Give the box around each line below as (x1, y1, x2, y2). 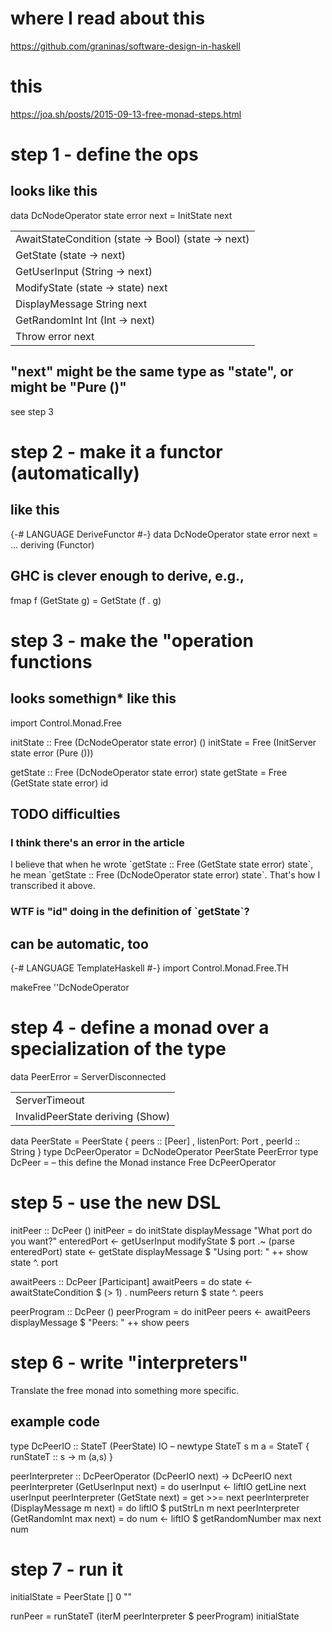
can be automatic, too (10, 935, 149, 952)
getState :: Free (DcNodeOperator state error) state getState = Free (10, 766, 288, 778)
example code (10, 1413, 100, 1431)
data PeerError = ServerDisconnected (10, 1070, 167, 1082)
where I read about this (10, 7, 206, 30)
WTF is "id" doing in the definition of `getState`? (10, 905, 250, 919)
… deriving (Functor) (10, 538, 95, 551)
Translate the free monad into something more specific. (10, 1384, 240, 1396)
